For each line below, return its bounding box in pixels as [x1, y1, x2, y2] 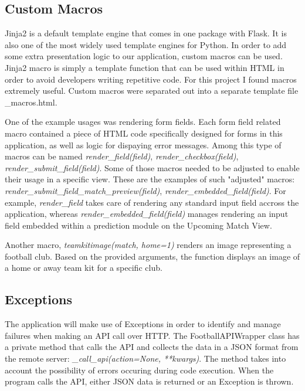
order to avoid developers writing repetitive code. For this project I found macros [5, 73, 297, 85]
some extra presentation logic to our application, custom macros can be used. [5, 50, 283, 62]
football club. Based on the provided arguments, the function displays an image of [5, 250, 300, 262]
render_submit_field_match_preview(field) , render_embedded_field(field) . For [5, 184, 286, 196]
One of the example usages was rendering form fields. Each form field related [5, 115, 281, 128]
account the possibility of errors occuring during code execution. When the [5, 363, 274, 376]
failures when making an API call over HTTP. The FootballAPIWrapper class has [5, 329, 300, 341]
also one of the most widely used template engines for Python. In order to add [5, 38, 287, 50]
